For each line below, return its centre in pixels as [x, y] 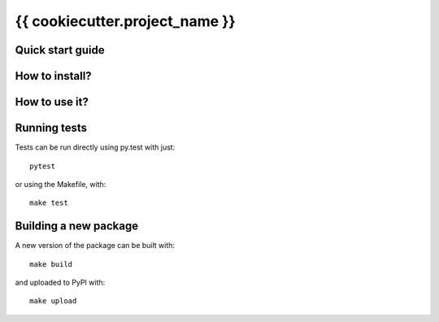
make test [49, 203]
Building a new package [77, 226]
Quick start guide [60, 50]
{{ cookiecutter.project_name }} [125, 21]
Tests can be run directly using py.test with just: [95, 147]
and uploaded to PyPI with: [60, 282]
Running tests [51, 128]
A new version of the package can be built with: [95, 246]
